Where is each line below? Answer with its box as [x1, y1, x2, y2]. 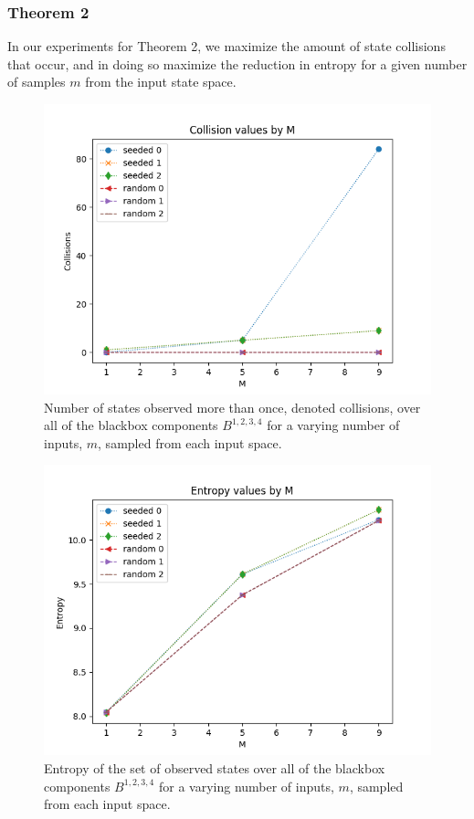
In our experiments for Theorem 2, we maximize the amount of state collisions [7, 37, 446, 56]
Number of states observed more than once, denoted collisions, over [44, 397, 421, 416]
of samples [7, 72, 66, 91]
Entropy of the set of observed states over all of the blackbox [44, 758, 385, 777]
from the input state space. [85, 72, 237, 91]
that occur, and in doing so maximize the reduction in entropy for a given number [7, 54, 468, 73]
